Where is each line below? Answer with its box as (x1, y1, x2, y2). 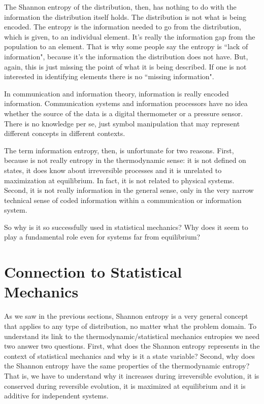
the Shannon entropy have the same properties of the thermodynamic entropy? (4, 360, 250, 371)
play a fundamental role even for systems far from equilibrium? (4, 231, 201, 242)
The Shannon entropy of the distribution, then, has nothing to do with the (4, 2, 237, 12)
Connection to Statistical (4, 261, 182, 282)
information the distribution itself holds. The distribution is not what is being (4, 11, 247, 22)
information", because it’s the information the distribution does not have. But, (4, 51, 248, 61)
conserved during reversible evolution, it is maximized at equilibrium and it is (4, 380, 246, 391)
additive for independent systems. (4, 390, 109, 401)
